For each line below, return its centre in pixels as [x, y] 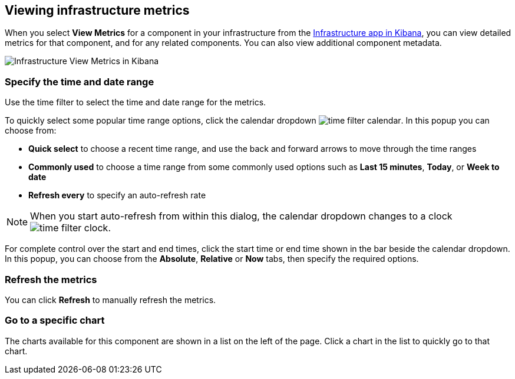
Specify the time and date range [80, 82]
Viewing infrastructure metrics [97, 10]
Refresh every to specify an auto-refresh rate [117, 195]
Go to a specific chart [55, 320]
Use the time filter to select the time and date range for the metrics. [136, 102]
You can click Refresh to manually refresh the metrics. [110, 300]
